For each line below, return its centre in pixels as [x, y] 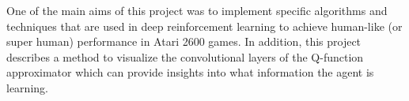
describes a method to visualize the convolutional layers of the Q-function [185, 56]
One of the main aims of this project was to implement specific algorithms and [197, 10]
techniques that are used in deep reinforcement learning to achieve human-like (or [204, 26]
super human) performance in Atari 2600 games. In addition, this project [184, 41]
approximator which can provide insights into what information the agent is [190, 72]
